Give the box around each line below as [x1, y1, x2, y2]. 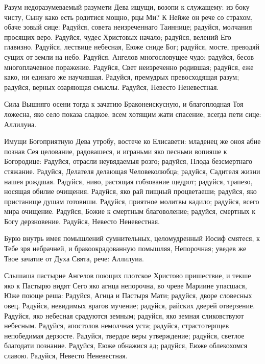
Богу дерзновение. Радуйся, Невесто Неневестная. [4, 215, 160, 226]
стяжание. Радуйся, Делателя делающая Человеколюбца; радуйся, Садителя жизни [4, 165, 260, 176]
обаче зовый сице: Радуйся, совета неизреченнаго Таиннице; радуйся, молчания [4, 21, 252, 32]
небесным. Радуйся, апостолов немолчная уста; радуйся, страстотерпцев [4, 320, 229, 331]
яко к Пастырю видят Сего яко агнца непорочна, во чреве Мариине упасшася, [4, 280, 247, 290]
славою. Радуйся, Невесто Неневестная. [4, 350, 128, 360]
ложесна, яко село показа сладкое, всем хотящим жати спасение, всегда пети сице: [4, 108, 261, 119]
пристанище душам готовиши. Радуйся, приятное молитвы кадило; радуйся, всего [4, 196, 259, 206]
